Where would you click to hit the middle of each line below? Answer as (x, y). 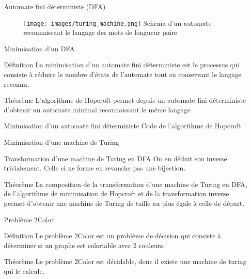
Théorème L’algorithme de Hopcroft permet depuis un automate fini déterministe (125, 100)
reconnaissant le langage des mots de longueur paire (100, 32)
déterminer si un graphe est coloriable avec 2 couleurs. (85, 245)
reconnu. (16, 84)
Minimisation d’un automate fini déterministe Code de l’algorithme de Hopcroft (123, 126)
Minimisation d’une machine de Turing (62, 142)
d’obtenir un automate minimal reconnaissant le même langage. (98, 109)
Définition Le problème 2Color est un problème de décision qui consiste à (113, 236)
